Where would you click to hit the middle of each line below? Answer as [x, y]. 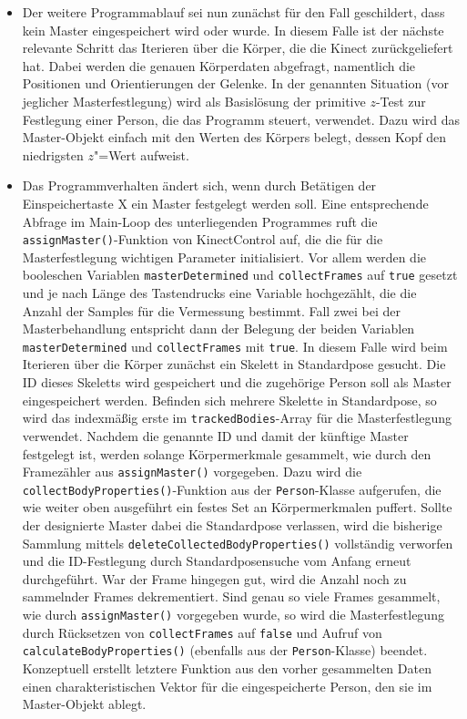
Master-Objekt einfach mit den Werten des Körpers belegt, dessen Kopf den [234, 137]
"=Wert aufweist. [142, 154]
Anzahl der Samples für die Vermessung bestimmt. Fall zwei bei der [211, 310]
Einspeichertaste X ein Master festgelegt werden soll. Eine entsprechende [225, 203]
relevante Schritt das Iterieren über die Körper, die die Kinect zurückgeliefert [238, 48]
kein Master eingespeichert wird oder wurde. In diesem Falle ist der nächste [233, 30]
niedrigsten [53, 154]
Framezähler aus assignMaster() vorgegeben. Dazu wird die [192, 472]
